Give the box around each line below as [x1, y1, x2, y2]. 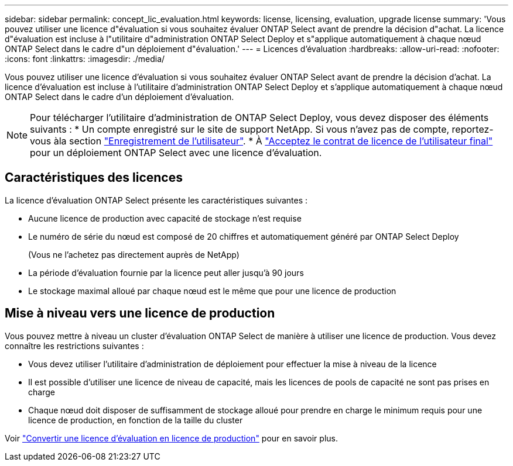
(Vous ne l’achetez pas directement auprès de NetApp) [28, 249, 240, 260]
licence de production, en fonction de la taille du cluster [28, 415, 243, 425]
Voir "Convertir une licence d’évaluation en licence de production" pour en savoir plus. [5, 433, 338, 443]
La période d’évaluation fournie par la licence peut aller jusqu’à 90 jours [28, 267, 304, 278]
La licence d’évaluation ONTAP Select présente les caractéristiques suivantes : [5, 195, 308, 205]
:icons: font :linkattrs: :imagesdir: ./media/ [5, 54, 165, 64]
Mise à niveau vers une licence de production [5, 306, 275, 321]
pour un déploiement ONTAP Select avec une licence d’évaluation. [30, 147, 322, 158]
